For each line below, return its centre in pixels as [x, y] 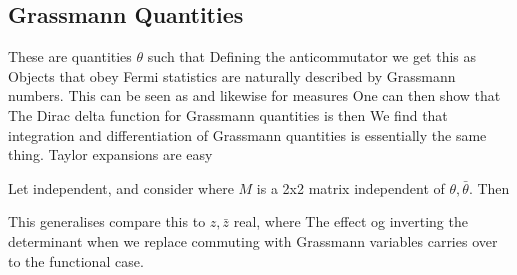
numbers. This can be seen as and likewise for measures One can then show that [254, 95]
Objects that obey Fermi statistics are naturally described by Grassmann [232, 75]
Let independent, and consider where [121, 187]
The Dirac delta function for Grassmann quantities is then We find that [228, 114]
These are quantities [70, 56]
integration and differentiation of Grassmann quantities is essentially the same [247, 134]
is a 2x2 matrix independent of [350, 187]
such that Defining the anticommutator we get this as [312, 56]
